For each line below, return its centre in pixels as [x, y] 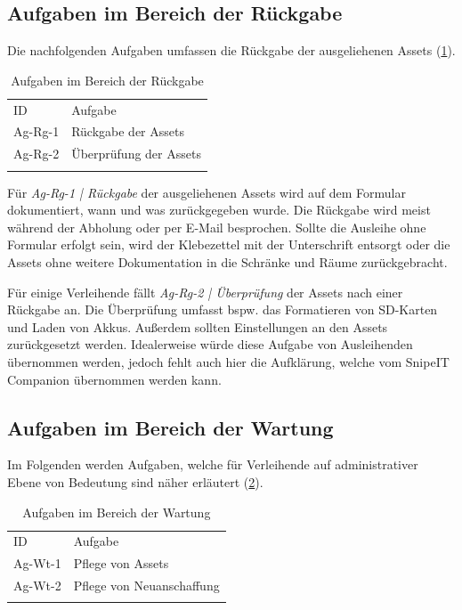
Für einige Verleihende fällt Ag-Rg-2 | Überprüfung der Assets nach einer [205, 292]
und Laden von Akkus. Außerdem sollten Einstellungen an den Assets [198, 326]
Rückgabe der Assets [128, 131]
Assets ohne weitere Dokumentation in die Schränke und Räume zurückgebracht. [227, 262]
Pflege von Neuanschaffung [146, 586]
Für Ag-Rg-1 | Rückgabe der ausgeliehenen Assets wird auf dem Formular [207, 192]
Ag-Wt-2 [37, 586]
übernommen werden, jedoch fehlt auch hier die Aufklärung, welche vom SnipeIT [228, 362]
